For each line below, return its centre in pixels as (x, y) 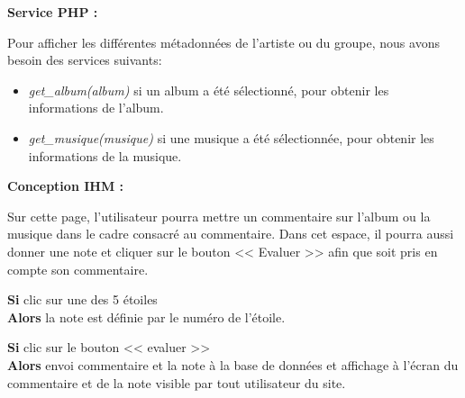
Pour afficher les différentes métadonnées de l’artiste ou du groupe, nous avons (223, 42)
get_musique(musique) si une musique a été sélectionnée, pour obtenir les (231, 137)
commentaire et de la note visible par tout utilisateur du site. (177, 382)
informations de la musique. (105, 155)
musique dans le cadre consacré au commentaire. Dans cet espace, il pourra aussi (231, 234)
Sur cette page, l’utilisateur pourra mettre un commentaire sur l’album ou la (219, 216)
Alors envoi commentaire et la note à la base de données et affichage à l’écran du (233, 364)
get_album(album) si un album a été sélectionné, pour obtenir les (209, 90)
